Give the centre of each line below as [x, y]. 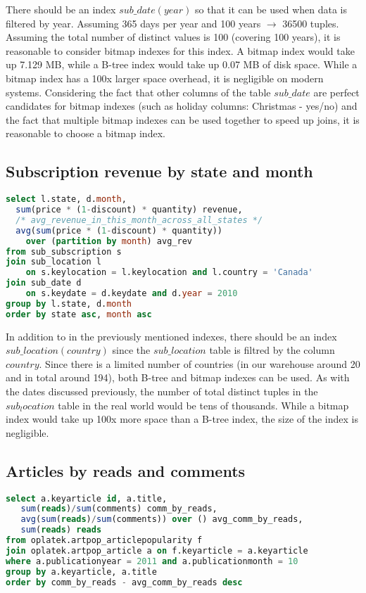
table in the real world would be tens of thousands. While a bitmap [203, 405]
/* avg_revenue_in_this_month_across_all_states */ [139, 220]
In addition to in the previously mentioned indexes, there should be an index [171, 336]
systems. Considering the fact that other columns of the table [138, 92]
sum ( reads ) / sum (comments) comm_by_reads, [119, 509]
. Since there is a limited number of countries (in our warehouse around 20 [200, 363]
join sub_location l [54, 262]
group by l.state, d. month [69, 304]
